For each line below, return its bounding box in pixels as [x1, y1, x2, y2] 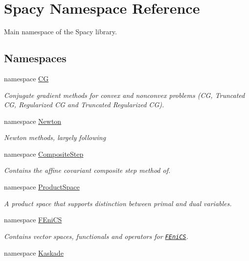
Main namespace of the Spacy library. [4, 26, 117, 37]
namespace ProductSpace [4, 182, 80, 192]
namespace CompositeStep [4, 148, 84, 159]
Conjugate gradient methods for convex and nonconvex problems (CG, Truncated [4, 90, 245, 100]
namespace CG [4, 73, 49, 83]
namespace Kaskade [4, 247, 64, 258]
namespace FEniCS [4, 214, 62, 225]
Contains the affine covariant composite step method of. [4, 165, 171, 175]
